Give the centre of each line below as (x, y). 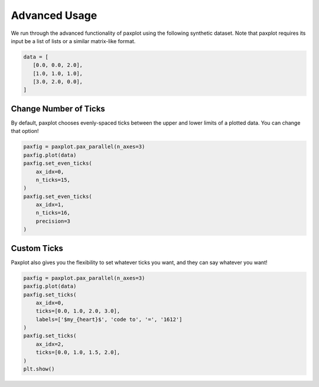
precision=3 (53, 221)
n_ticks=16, (53, 213)
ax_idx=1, (50, 205)
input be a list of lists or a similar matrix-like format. (73, 41)
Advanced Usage (54, 15)
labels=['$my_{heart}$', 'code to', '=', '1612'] (109, 319)
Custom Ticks (37, 248)
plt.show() (39, 369)
